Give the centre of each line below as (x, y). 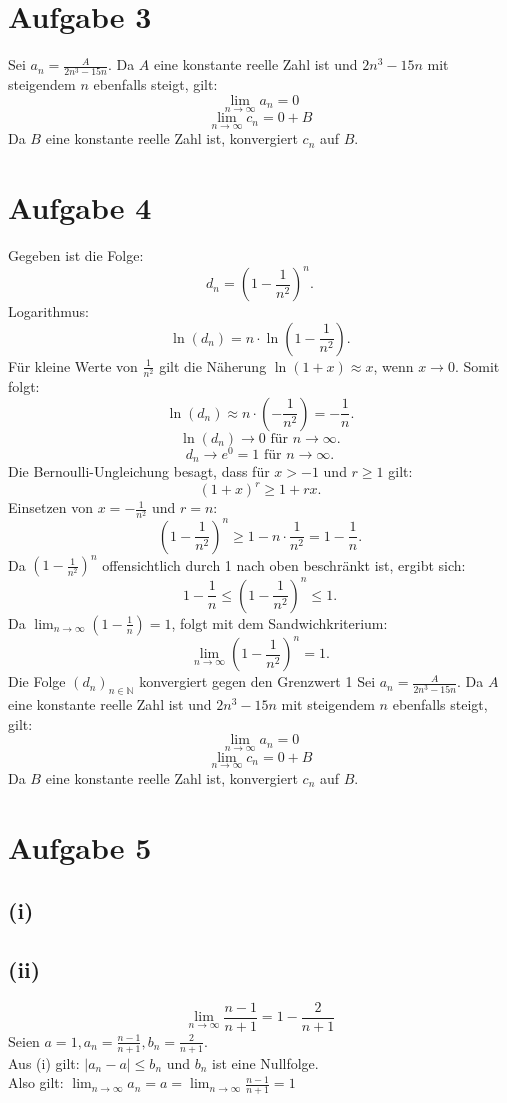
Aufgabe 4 (80, 207)
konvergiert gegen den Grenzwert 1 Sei (257, 681)
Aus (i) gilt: (44, 1062)
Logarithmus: (48, 311)
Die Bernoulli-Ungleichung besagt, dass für (139, 471)
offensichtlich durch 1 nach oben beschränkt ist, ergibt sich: (284, 564)
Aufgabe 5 (80, 846)
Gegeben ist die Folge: (76, 255)
